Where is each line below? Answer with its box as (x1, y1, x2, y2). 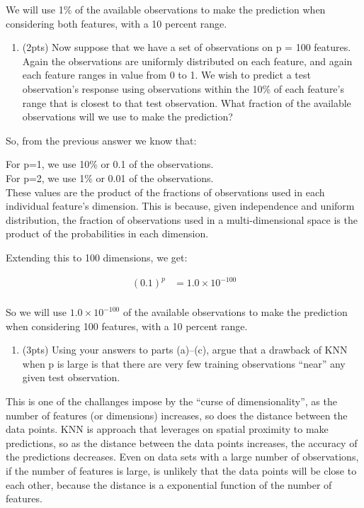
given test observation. (22, 370, 120, 385)
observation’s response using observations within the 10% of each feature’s (22, 81, 344, 96)
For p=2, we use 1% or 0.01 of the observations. (6, 170, 214, 185)
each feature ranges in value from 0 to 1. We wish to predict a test (22, 67, 311, 82)
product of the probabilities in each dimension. (6, 226, 209, 241)
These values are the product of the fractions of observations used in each (6, 184, 325, 199)
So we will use (6, 305, 67, 320)
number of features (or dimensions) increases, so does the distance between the (6, 407, 348, 422)
